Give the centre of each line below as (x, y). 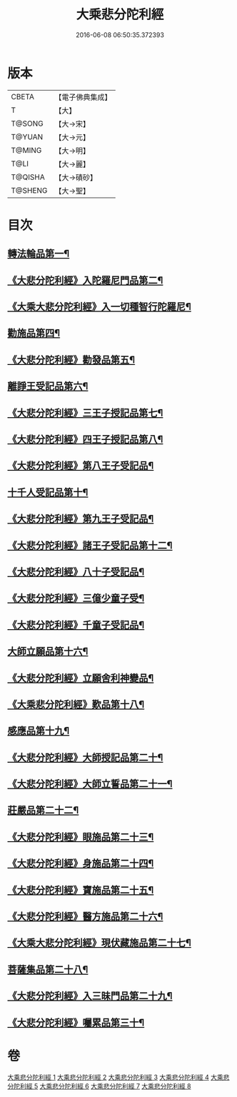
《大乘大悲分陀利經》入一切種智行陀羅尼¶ (99, 307)
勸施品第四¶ (34, 333)
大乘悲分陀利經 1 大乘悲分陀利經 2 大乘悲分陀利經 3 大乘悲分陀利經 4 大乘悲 (118, 1077)
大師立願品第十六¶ (48, 652)
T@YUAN (27, 136)
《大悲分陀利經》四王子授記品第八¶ (85, 439)
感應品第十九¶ (39, 731)
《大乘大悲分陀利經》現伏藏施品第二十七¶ (99, 943)
